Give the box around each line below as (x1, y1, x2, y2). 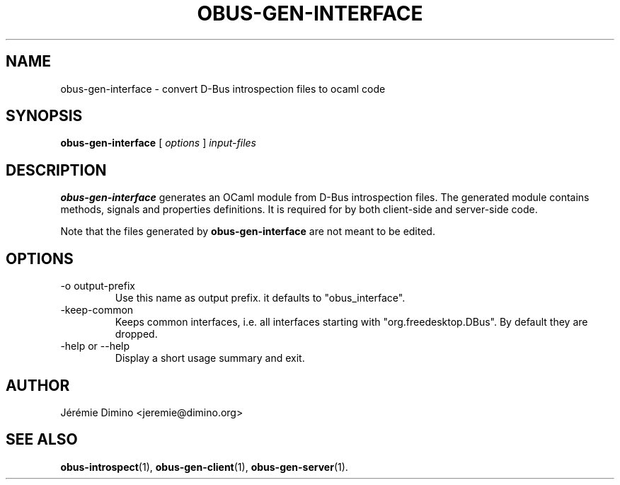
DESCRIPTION (6, 161, 107, 179)
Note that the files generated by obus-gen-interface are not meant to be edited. (60, 225, 435, 238)
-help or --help (60, 340, 130, 353)
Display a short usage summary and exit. (115, 352, 305, 365)
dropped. (115, 328, 158, 341)
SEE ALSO (6, 430, 78, 449)
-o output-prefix (60, 280, 135, 292)
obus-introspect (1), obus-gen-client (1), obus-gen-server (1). (60, 460, 348, 473)
